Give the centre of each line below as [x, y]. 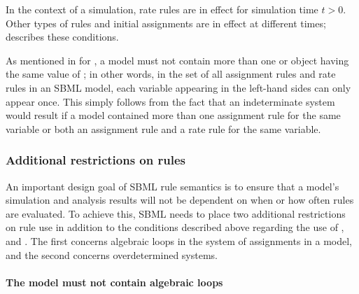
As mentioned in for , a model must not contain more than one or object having [177, 60]
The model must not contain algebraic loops [114, 282]
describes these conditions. [62, 37]
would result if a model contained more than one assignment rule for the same [173, 115]
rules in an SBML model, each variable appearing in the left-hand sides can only [178, 87]
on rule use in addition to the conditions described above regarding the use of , [175, 227]
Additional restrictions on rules [96, 160]
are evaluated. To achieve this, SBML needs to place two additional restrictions [176, 213]
